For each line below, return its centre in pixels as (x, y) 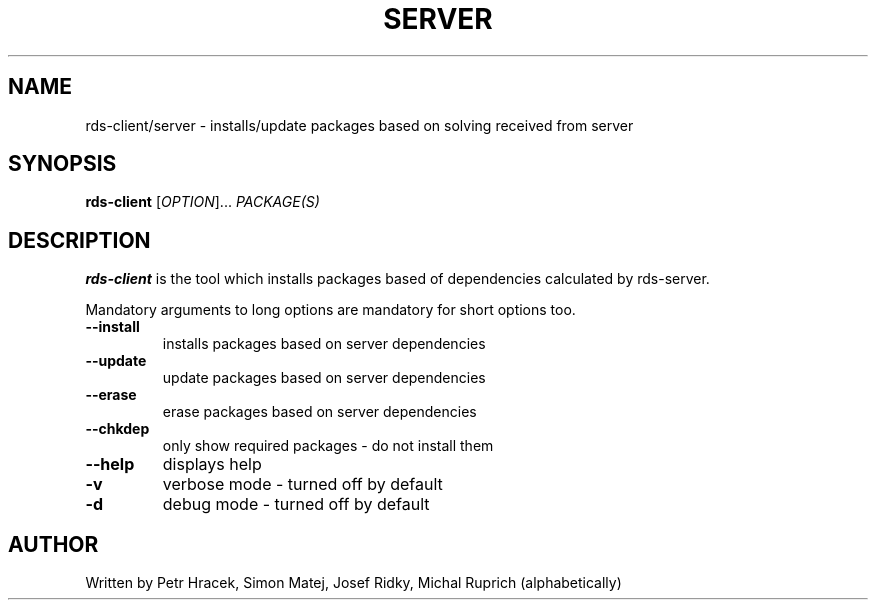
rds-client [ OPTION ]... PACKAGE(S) (202, 202)
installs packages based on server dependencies (324, 344)
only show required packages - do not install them (328, 446)
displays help (212, 464)
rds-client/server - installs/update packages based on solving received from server (359, 125)
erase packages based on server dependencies (319, 412)
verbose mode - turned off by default (302, 484)
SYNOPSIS (62, 164)
